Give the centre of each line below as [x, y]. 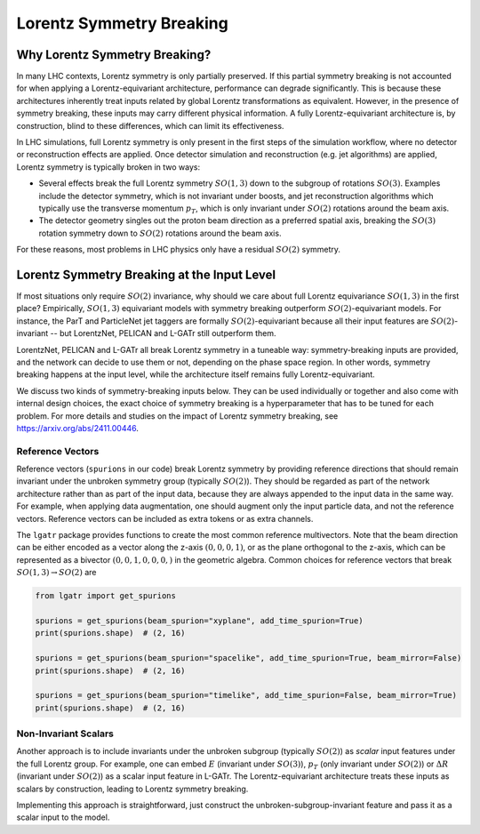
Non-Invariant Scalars [65, 734]
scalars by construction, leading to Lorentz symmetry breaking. [132, 789]
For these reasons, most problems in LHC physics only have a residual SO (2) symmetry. [179, 250]
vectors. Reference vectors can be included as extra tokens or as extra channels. [165, 518]
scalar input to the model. [63, 817]
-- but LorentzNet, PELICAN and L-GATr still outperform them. [163, 333]
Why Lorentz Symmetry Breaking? [114, 55]
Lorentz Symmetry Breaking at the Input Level [146, 274]
